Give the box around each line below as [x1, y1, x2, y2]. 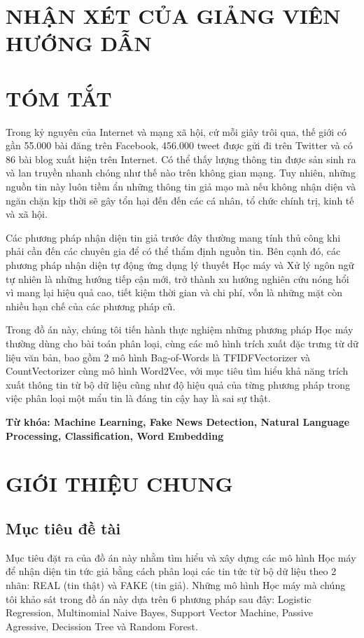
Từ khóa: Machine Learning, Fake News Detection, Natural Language [6, 414, 350, 429]
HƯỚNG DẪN [6, 29, 152, 57]
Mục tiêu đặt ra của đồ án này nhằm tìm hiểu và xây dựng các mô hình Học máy [6, 550, 356, 564]
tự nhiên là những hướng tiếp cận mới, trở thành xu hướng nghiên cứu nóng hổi [6, 271, 349, 286]
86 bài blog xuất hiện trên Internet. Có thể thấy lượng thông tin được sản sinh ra [6, 151, 356, 166]
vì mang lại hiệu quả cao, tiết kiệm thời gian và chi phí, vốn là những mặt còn [6, 285, 343, 300]
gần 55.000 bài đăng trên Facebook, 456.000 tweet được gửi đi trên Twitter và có [6, 138, 353, 153]
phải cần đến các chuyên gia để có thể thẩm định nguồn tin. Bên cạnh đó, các [6, 244, 341, 258]
